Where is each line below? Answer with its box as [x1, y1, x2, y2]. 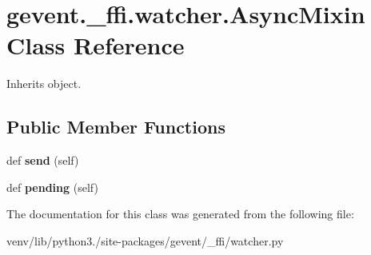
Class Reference [6, 29, 185, 62]
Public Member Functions [6, 114, 225, 139]
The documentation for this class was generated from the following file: [6, 205, 354, 222]
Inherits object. [6, 75, 82, 92]
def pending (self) [6, 178, 98, 195]
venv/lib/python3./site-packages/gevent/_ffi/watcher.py [6, 232, 284, 249]
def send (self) [6, 152, 79, 169]
